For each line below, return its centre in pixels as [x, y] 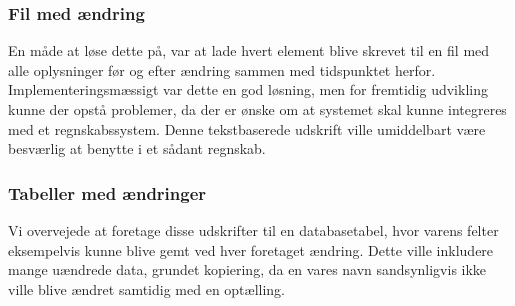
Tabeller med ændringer [107, 192]
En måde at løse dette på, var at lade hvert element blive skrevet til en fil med [249, 50]
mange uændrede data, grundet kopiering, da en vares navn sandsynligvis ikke [247, 269]
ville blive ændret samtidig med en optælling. [147, 288]
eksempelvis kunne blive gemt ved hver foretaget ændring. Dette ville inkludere [251, 249]
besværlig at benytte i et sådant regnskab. [137, 148]
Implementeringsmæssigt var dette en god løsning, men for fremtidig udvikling [248, 89]
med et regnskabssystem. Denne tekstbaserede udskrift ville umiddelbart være [247, 128]
